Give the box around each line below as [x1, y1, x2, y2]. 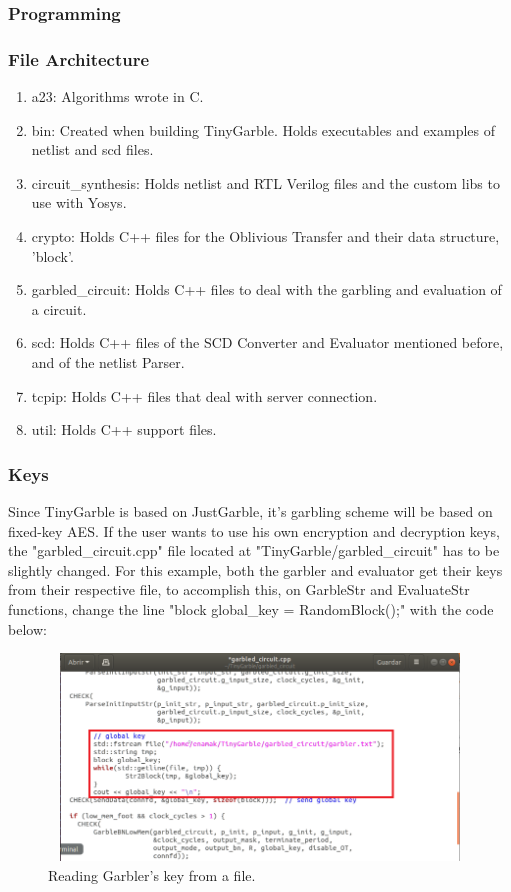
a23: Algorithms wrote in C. [31, 86, 204, 107]
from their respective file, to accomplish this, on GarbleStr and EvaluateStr [8, 579, 470, 600]
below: [8, 618, 47, 639]
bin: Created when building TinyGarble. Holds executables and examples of [31, 119, 496, 140]
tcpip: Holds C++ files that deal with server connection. [31, 385, 378, 406]
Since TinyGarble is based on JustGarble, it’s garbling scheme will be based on [8, 501, 493, 521]
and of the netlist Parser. [31, 352, 185, 372]
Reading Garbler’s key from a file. [48, 864, 256, 885]
